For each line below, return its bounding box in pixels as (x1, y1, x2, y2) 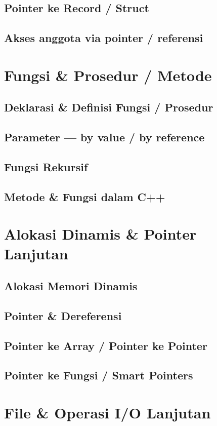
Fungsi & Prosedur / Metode (4, 64, 212, 85)
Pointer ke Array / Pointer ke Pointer (4, 337, 207, 353)
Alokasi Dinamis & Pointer (4, 223, 197, 244)
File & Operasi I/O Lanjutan (4, 402, 211, 422)
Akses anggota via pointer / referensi (4, 30, 203, 46)
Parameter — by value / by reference (4, 129, 205, 145)
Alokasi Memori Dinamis (4, 278, 138, 294)
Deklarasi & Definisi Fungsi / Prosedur (4, 99, 213, 115)
